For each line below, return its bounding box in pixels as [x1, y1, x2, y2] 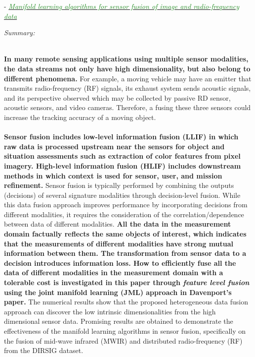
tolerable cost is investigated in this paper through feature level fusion [4, 277, 250, 288]
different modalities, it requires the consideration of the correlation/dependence [4, 209, 244, 219]
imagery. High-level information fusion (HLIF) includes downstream [4, 160, 241, 171]
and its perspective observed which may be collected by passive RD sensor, [4, 92, 231, 103]
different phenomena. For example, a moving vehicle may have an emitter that [4, 73, 252, 83]
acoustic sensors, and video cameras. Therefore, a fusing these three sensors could [4, 102, 251, 113]
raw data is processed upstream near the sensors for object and [4, 141, 225, 151]
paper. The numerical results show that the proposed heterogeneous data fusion [4, 297, 249, 307]
